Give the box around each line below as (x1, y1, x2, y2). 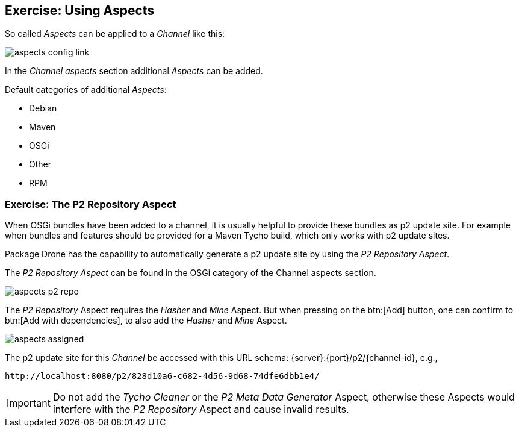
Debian (29, 103, 57, 114)
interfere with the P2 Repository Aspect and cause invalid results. (52, 403, 349, 416)
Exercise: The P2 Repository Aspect (5, 198, 176, 210)
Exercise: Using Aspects (5, 3, 155, 18)
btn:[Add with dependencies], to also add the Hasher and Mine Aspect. (5, 315, 287, 326)
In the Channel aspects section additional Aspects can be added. (5, 66, 263, 77)
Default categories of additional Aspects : (5, 84, 167, 95)
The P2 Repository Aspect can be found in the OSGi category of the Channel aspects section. (5, 268, 376, 278)
